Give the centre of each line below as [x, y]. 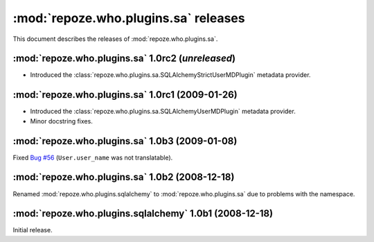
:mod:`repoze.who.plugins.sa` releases [129, 18]
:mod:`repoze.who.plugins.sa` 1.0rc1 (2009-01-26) [125, 95]
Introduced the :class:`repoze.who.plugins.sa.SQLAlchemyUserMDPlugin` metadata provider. [163, 112]
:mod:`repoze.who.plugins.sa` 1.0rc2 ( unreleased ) [124, 59]
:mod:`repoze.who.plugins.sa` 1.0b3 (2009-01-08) [125, 141]
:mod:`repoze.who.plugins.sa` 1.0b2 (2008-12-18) [124, 177]
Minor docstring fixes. [61, 121]
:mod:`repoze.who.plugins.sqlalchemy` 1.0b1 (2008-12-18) [143, 214]
